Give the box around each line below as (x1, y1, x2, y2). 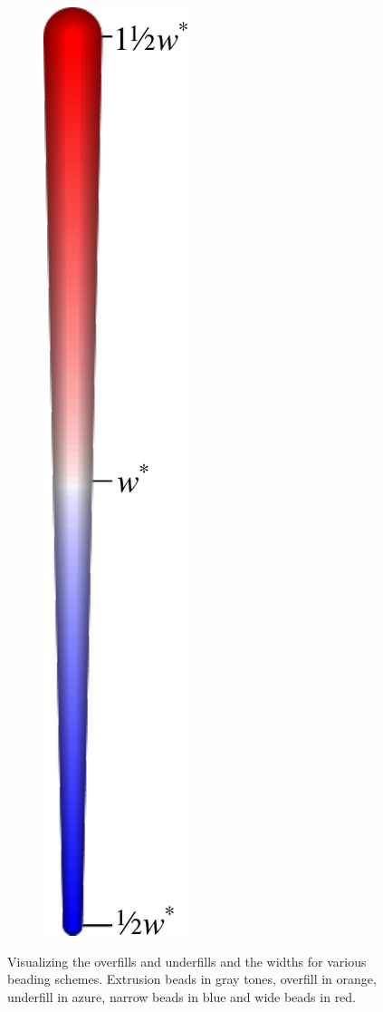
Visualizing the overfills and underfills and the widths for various (7, 951, 367, 970)
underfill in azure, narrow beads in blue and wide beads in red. (7, 987, 357, 1006)
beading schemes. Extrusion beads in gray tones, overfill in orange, (7, 969, 377, 988)
